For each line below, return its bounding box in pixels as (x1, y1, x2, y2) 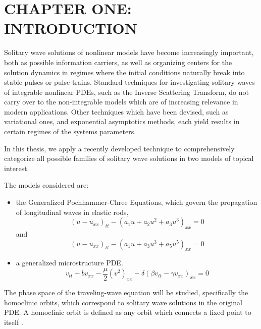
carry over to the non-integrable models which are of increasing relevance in (4, 96, 238, 107)
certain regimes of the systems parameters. (4, 126, 136, 137)
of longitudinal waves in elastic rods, (16, 206, 129, 217)
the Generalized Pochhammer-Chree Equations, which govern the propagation (16, 197, 257, 207)
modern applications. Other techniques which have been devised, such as (4, 106, 229, 117)
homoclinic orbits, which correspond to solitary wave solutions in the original (4, 297, 242, 307)
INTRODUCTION (4, 18, 138, 38)
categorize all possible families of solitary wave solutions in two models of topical (4, 153, 254, 163)
